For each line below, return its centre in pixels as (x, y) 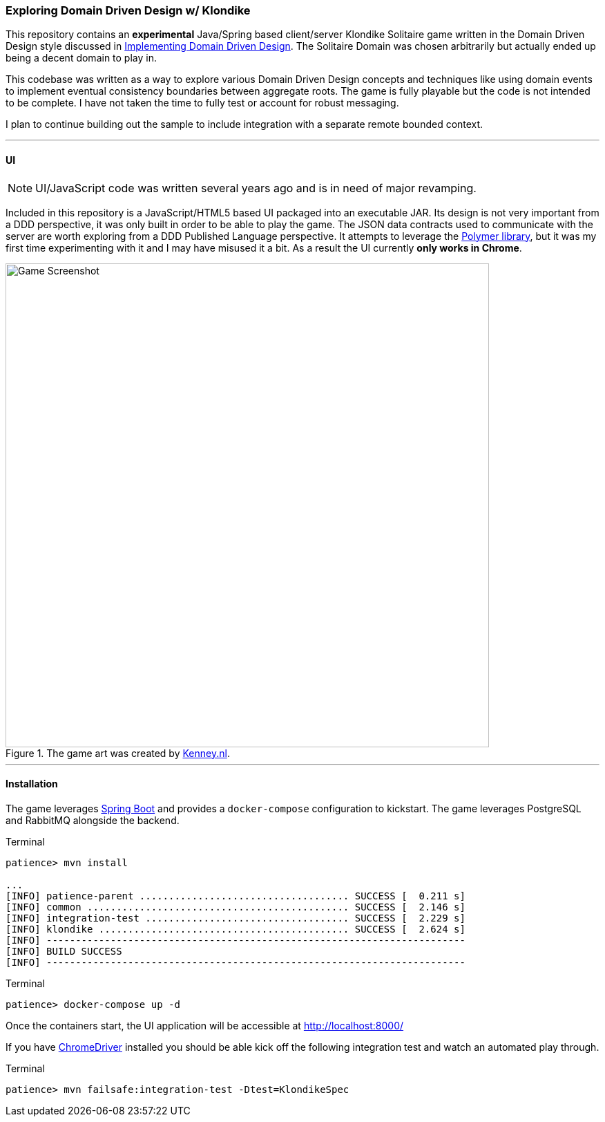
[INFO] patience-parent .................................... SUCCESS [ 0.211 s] (236, 896)
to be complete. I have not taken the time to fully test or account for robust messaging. (202, 103)
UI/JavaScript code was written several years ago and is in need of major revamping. (256, 188)
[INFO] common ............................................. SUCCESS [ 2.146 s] (236, 907)
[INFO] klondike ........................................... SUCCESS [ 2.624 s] (236, 929)
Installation (32, 784)
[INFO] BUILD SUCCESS (64, 951)
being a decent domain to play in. (81, 58)
